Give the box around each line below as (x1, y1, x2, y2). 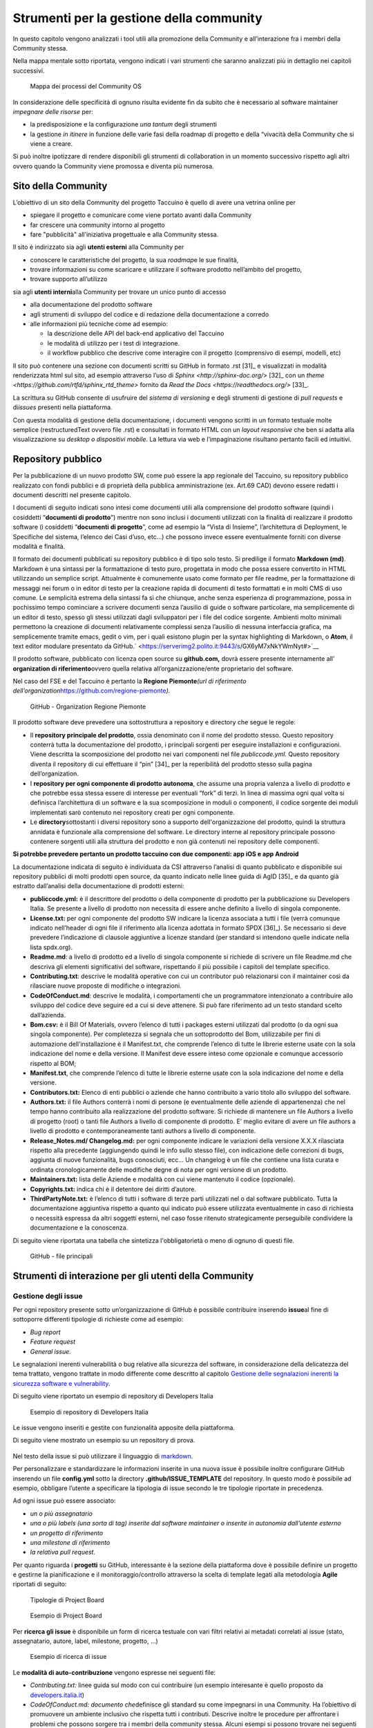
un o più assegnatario (30, 1509, 93, 1517)
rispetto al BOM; (30, 1059, 77, 1067)
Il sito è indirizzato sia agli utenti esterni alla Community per (12, 243, 184, 252)
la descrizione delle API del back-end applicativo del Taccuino (47, 329, 224, 338)
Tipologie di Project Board (30, 1595, 104, 1604)
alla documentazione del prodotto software (30, 301, 153, 309)
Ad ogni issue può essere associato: (12, 1496, 116, 1505)
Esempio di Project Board (30, 1611, 103, 1620)
